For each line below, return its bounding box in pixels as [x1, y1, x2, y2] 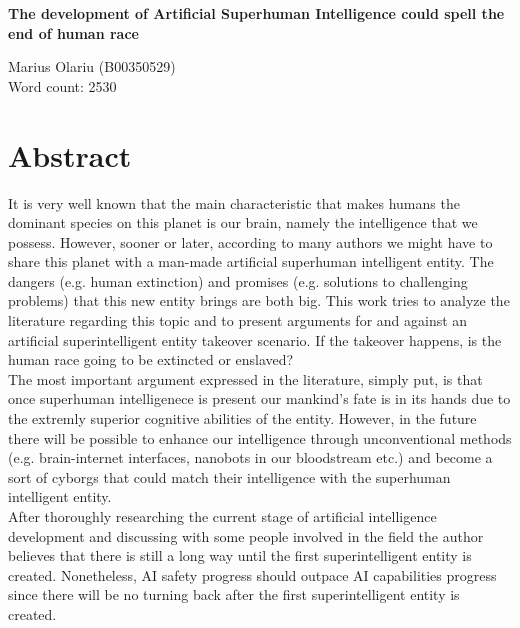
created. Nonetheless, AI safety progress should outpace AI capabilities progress [8, 564, 497, 585]
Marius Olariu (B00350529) [8, 56, 176, 77]
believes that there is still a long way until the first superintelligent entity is [8, 545, 472, 566]
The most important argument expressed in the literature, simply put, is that [8, 368, 483, 389]
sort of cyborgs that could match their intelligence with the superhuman [8, 466, 451, 487]
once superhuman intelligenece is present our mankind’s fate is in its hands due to [8, 388, 511, 409]
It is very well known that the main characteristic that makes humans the [8, 192, 460, 213]
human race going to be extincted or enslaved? [8, 349, 294, 370]
